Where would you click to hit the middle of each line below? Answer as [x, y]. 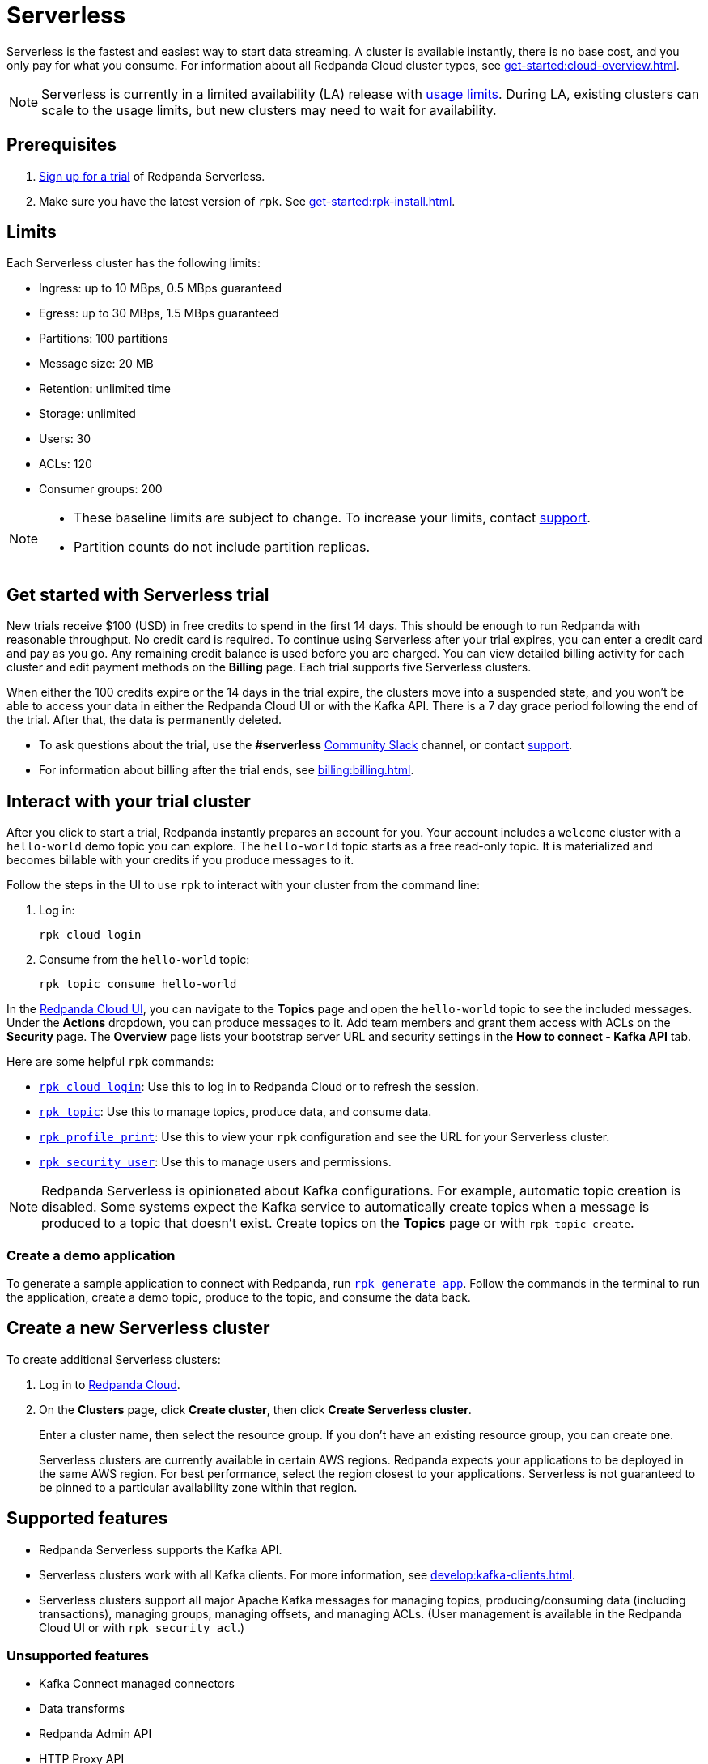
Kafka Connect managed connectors [137, 1684]
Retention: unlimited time [105, 389]
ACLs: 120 [66, 464]
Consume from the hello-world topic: [144, 960]
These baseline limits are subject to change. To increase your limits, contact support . [332, 518]
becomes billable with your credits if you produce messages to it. [180, 860]
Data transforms [82, 1709]
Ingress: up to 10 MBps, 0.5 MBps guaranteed [161, 288]
